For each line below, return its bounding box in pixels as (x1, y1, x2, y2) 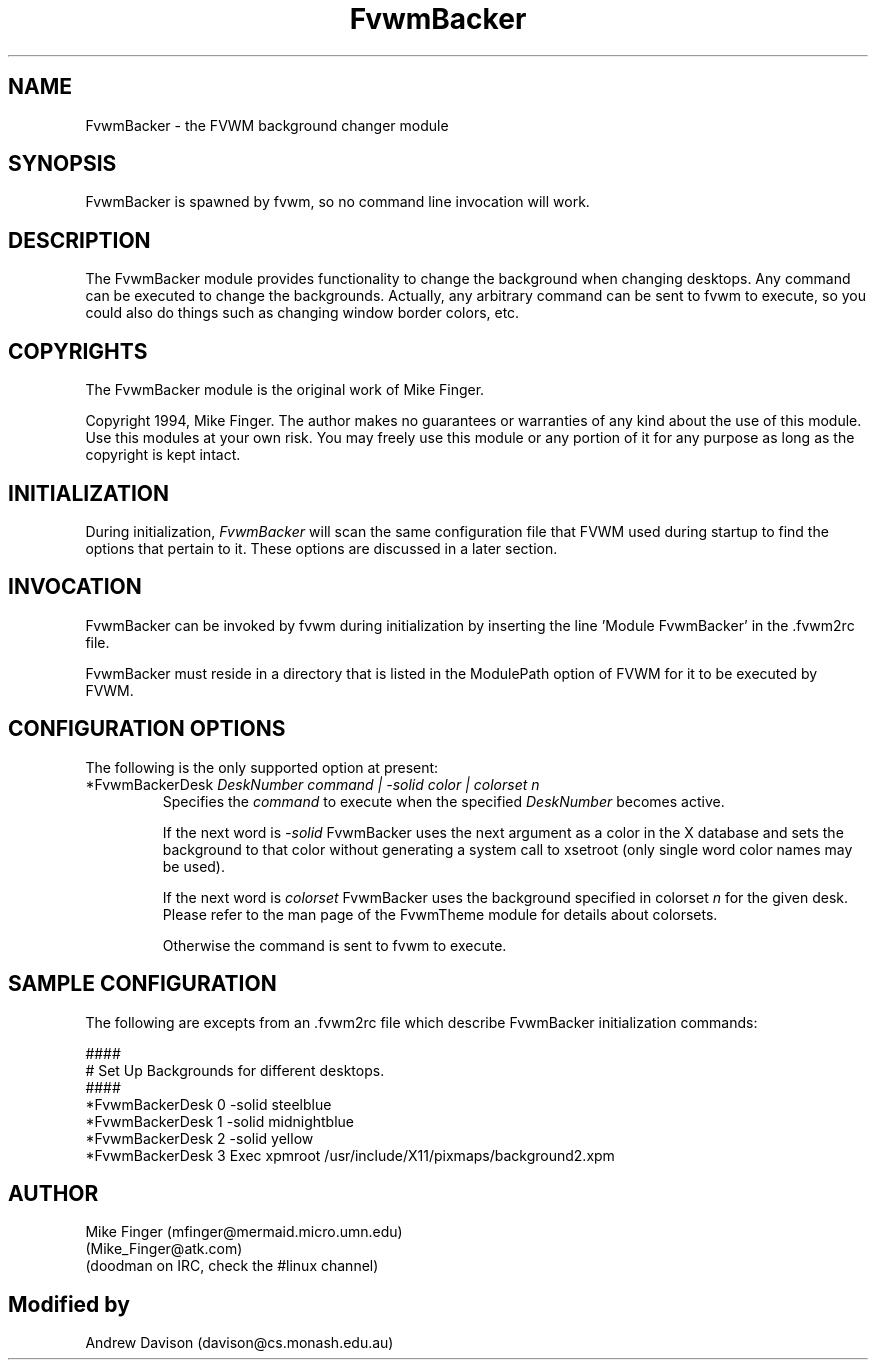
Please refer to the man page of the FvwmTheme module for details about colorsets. (162, 905, 718, 923)
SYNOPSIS (8, 151, 117, 177)
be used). (162, 857, 226, 875)
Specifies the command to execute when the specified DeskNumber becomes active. (162, 792, 725, 810)
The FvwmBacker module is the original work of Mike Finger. (85, 381, 485, 399)
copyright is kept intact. (85, 446, 241, 464)
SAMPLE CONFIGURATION (8, 971, 277, 997)
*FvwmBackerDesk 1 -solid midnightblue (85, 1112, 355, 1130)
